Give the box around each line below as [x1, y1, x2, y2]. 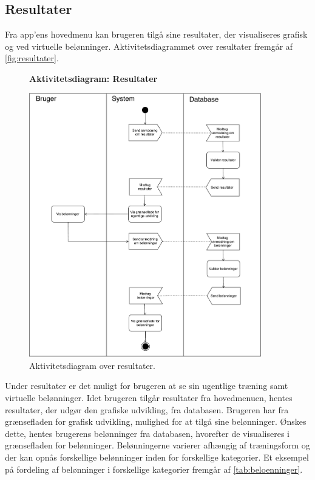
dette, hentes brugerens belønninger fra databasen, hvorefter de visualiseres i [5, 427, 290, 439]
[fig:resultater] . [5, 52, 59, 64]
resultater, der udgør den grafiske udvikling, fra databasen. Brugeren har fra [5, 403, 289, 416]
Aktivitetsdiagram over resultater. [29, 359, 155, 371]
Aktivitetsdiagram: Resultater [29, 72, 158, 84]
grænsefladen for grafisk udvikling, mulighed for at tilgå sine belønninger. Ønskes [5, 415, 307, 428]
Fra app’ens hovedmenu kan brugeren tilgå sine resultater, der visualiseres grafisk [5, 28, 308, 41]
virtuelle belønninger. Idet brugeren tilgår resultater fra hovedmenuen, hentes [5, 391, 293, 404]
